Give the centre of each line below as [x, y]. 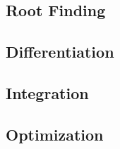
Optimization [55, 134]
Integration [47, 92]
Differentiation [60, 52]
